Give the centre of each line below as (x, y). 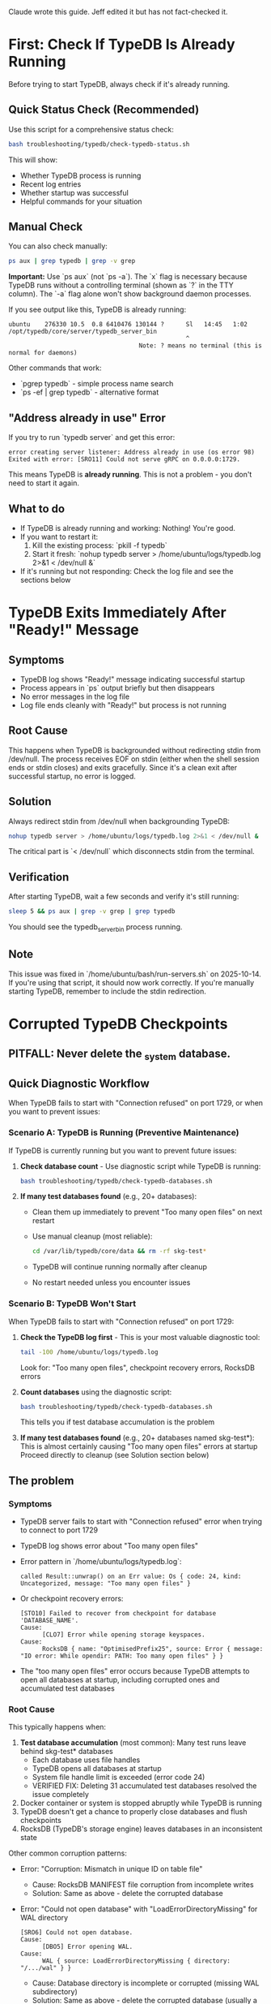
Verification (39, 877)
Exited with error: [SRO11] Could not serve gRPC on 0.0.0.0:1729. (125, 459)
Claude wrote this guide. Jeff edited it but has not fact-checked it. (118, 12)
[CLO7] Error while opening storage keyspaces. (123, 1635)
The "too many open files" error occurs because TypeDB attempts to (135, 1671)
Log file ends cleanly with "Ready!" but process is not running (123, 705)
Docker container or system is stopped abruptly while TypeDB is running (141, 1803)
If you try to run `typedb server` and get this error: (92, 437)
